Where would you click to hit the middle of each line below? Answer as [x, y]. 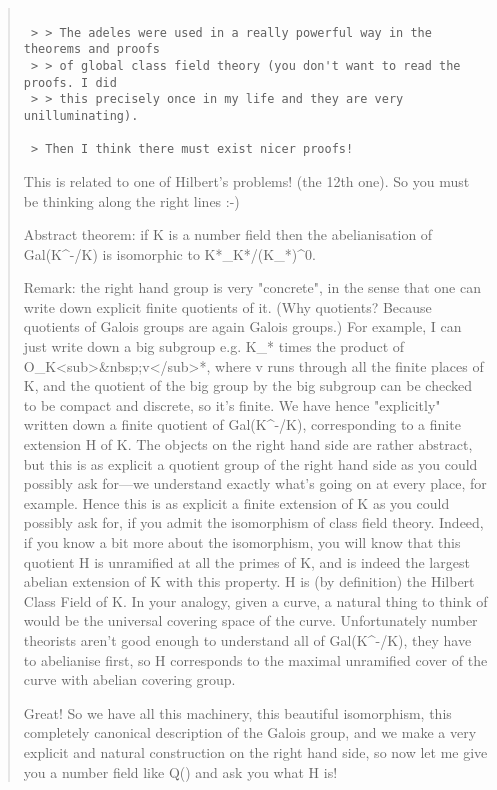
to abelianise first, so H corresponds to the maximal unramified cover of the [255, 659]
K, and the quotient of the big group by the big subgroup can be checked [247, 385]
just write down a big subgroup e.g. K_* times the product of [214, 346]
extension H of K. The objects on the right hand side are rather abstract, [248, 444]
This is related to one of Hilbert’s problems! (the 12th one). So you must [246, 180]
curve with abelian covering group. [129, 679]
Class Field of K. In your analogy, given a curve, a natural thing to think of [255, 600]
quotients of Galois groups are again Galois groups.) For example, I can [242, 326]
